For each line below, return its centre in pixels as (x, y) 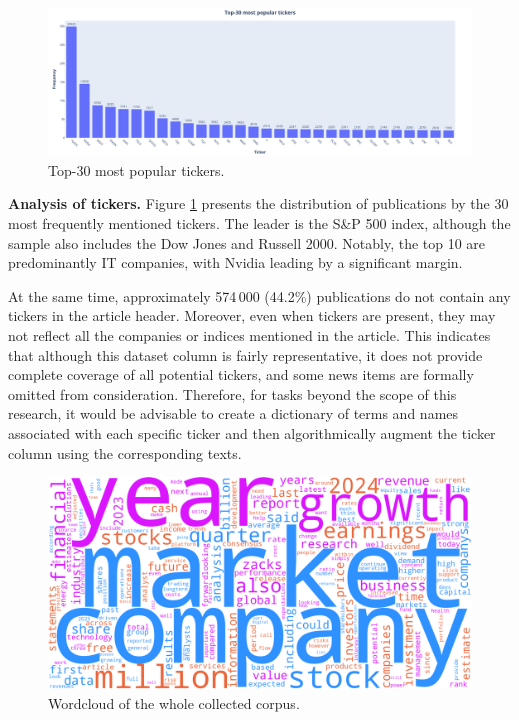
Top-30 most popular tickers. (136, 169)
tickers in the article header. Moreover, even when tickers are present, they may (252, 315)
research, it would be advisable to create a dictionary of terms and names (233, 413)
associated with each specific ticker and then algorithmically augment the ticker (252, 432)
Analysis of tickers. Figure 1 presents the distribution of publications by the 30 (258, 203)
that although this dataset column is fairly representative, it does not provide (245, 354)
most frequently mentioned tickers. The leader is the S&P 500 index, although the (259, 223)
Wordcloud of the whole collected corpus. (174, 702)
